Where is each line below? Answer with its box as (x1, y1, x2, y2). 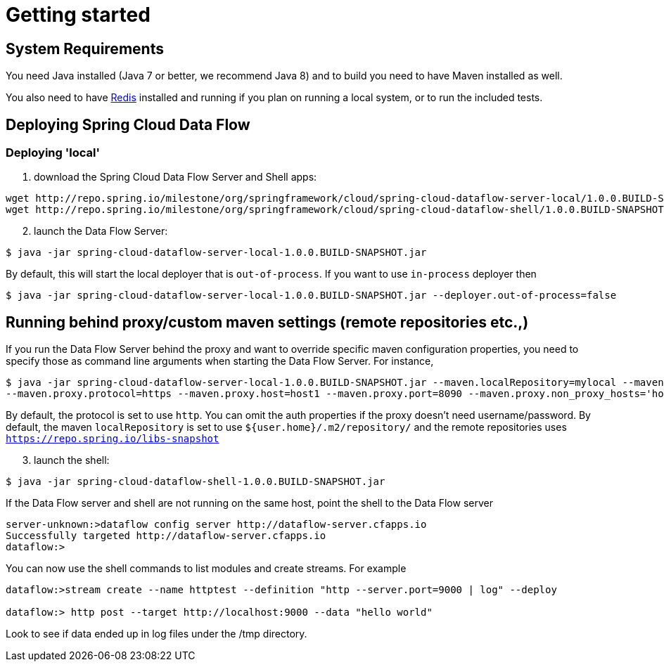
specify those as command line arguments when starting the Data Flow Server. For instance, (6, 355, 434, 368)
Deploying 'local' (6, 145, 100, 160)
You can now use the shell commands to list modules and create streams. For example (6, 562, 407, 575)
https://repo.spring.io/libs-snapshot (6, 433, 219, 445)
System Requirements (6, 39, 164, 58)
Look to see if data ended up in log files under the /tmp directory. (6, 628, 307, 640)
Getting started (6, 3, 151, 27)
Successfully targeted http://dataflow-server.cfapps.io (6, 530, 326, 542)
